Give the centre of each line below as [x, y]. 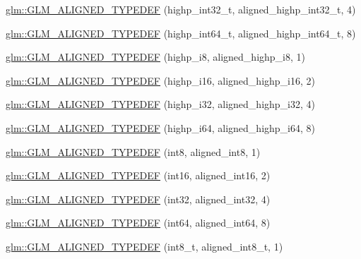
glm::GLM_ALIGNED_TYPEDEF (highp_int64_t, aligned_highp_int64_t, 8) [181, 33]
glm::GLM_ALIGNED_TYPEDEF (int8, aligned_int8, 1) [133, 151]
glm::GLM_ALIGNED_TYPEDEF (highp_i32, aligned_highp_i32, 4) [161, 104]
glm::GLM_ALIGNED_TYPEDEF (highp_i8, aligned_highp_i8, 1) [156, 57]
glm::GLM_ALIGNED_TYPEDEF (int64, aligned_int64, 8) [138, 223]
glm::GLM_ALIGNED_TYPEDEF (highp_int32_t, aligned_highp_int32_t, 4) [181, 9]
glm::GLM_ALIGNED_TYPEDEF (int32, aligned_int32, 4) [138, 199]
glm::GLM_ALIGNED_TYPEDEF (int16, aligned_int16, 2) [138, 175]
